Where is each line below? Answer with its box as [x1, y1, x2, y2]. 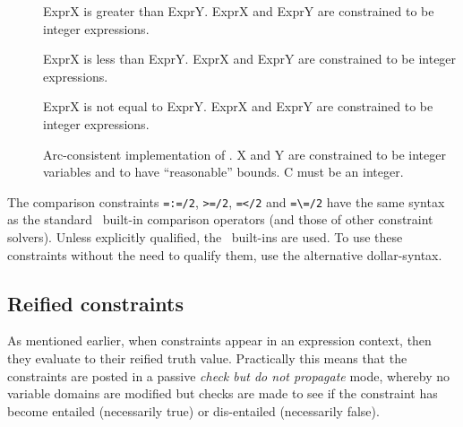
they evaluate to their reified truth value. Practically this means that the [7, 348, 407, 367]
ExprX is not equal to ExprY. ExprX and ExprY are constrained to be [43, 97, 433, 116]
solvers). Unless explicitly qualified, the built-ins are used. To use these [7, 228, 403, 246]
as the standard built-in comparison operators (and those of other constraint [7, 210, 433, 229]
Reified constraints [7, 289, 184, 317]
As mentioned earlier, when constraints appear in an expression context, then [7, 331, 432, 350]
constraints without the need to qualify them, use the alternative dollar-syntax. [7, 245, 442, 264]
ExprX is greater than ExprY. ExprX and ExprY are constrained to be [43, 2, 434, 20]
